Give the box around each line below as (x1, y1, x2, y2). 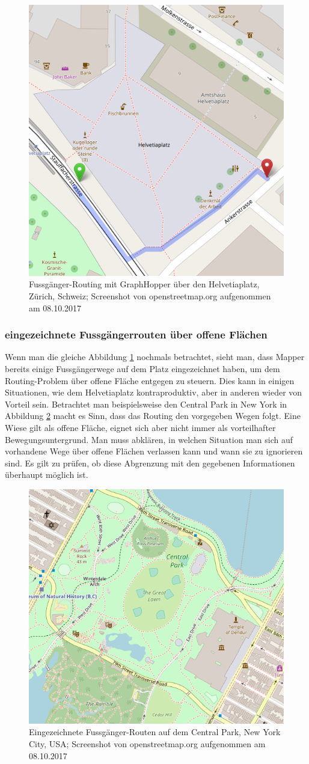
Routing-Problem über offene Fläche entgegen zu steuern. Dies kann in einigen (5, 374, 295, 387)
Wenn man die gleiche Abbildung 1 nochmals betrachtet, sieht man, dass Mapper (5, 350, 305, 363)
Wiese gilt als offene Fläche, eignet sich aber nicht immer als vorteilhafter (5, 421, 276, 434)
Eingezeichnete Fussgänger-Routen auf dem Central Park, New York (29, 726, 281, 738)
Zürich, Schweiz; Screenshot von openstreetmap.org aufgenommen (29, 290, 271, 302)
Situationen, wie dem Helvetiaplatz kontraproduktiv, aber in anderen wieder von (5, 386, 302, 399)
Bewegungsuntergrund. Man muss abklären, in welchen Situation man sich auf (5, 433, 293, 445)
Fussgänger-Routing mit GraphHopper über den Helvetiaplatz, (29, 278, 260, 290)
